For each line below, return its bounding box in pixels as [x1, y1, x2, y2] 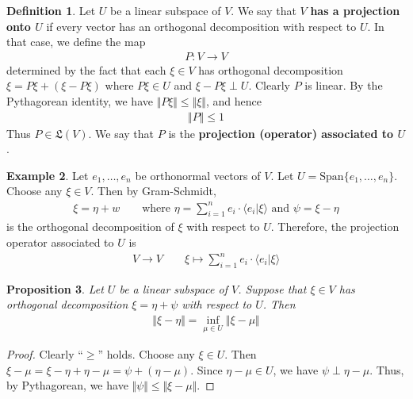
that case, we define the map [6, 33, 146, 50]
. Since [190, 361, 223, 378]
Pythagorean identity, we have [6, 93, 153, 109]
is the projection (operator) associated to [168, 125, 394, 141]
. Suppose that [238, 280, 307, 297]
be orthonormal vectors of [135, 167, 261, 183]
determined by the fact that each [6, 61, 166, 78]
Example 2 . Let [6, 167, 89, 183]
